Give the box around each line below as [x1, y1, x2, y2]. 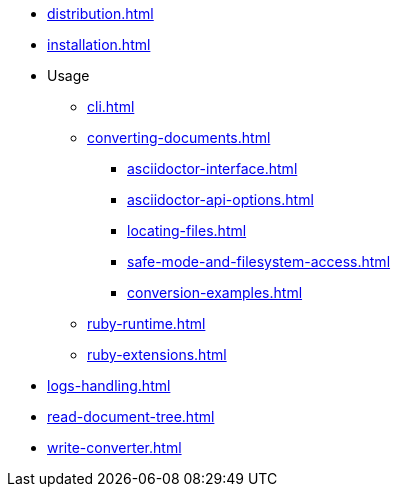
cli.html [87, 98, 135, 115]
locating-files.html [127, 222, 247, 239]
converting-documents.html [87, 129, 271, 146]
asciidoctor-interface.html [127, 160, 298, 177]
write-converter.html [47, 439, 182, 456]
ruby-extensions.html [87, 346, 227, 363]
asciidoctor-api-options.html [127, 191, 314, 208]
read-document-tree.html [47, 408, 215, 425]
